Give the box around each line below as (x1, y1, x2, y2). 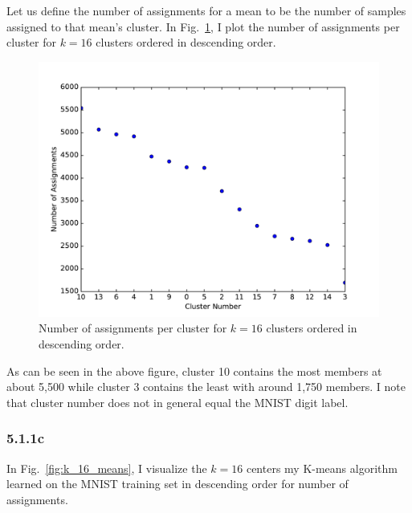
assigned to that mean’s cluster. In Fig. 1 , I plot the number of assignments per (6, 18, 400, 35)
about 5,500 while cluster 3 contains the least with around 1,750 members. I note (6, 378, 406, 395)
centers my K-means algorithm (246, 459, 398, 476)
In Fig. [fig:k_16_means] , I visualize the (6, 459, 207, 476)
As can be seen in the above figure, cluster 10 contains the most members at (6, 362, 382, 379)
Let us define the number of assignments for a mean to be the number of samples (6, 2, 406, 18)
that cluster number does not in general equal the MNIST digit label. (6, 393, 349, 410)
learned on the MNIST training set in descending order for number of (6, 475, 349, 492)
